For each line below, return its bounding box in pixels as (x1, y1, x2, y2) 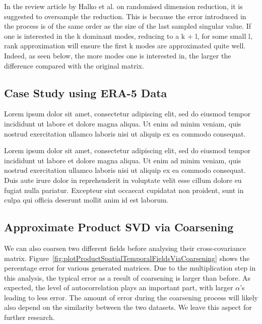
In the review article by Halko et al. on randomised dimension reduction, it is (4, 1, 243, 11)
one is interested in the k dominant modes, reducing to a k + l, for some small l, (4, 30, 252, 41)
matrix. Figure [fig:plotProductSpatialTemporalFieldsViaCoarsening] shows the (4, 252, 250, 263)
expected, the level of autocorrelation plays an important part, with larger (4, 282, 233, 293)
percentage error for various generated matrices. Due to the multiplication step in (4, 263, 256, 273)
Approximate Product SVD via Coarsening (4, 219, 234, 235)
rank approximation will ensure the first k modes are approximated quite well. (4, 40, 246, 51)
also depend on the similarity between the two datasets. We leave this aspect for (4, 302, 252, 312)
